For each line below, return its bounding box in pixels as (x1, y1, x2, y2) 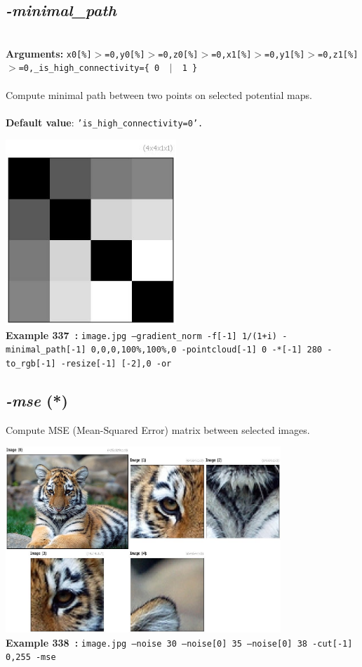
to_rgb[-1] (6, 359, 56, 369)
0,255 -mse (6, 652, 56, 663)
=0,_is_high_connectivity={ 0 (18, 63, 160, 74)
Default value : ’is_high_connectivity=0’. (6, 114, 203, 129)
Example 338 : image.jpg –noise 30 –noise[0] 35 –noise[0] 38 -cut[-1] (6, 635, 353, 649)
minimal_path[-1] (6, 345, 86, 355)
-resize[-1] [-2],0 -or (60, 359, 172, 369)
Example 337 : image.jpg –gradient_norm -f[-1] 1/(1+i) (6, 327, 278, 342)
